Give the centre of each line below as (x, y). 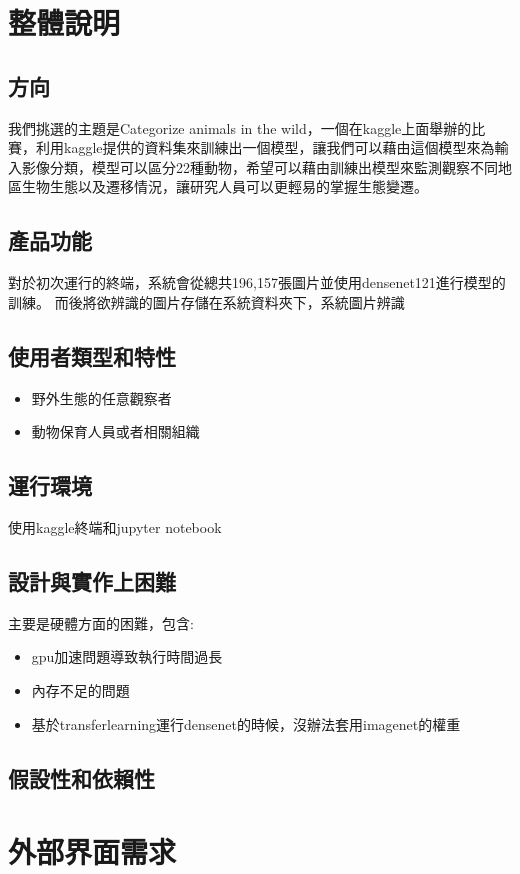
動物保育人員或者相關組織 (115, 431)
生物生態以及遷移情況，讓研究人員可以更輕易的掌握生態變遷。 (224, 186)
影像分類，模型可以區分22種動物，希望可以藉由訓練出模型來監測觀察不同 (259, 166)
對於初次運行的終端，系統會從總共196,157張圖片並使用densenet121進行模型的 (257, 282)
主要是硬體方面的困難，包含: (101, 622)
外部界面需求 (92, 851)
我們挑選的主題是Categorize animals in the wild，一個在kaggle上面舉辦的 (240, 127)
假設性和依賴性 (81, 777)
